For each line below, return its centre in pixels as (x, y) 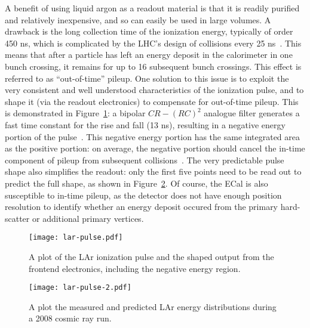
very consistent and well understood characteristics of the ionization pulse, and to (154, 90)
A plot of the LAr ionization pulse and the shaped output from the (151, 256)
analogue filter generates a (252, 113)
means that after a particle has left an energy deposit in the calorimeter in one (149, 55)
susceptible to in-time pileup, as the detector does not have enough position (143, 195)
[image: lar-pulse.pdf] (76, 238)
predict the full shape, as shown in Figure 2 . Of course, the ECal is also (136, 183)
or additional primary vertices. (88, 218)
